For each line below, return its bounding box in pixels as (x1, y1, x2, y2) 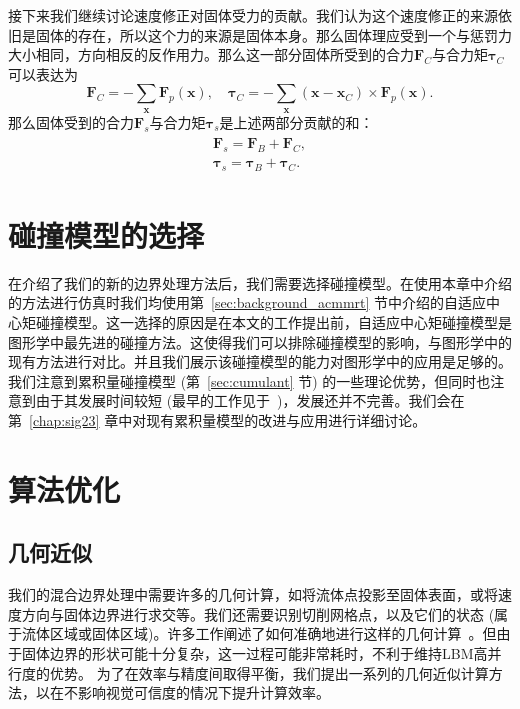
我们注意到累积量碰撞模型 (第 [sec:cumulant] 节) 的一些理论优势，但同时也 (8, 370, 491, 391)
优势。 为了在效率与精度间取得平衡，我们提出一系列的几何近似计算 (49, 662, 489, 683)
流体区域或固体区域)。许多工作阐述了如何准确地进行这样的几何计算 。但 (21, 623, 497, 644)
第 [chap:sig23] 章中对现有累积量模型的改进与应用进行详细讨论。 (8, 409, 427, 430)
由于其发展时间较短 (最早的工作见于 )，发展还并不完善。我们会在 (35, 390, 465, 411)
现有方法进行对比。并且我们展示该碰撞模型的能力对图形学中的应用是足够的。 (8, 351, 512, 372)
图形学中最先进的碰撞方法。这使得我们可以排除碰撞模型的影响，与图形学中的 (8, 331, 512, 352)
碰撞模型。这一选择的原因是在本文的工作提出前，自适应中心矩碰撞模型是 (35, 312, 512, 333)
